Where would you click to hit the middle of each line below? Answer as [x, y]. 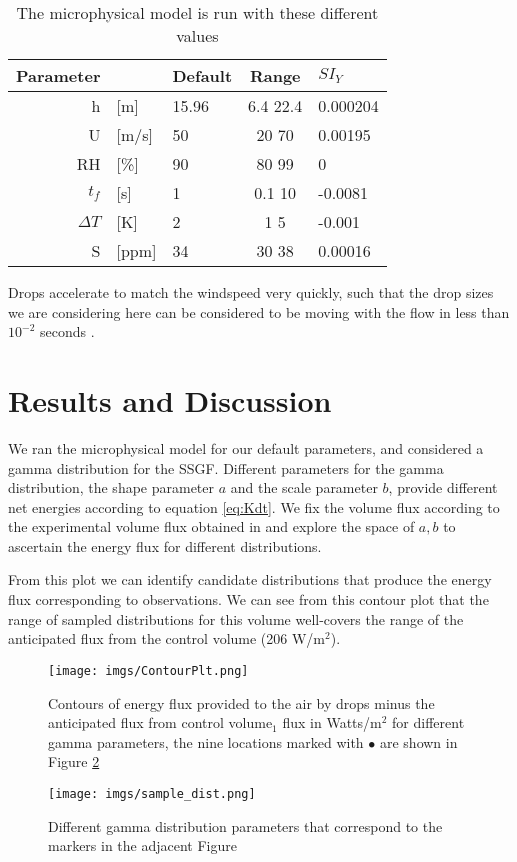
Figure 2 [74, 761]
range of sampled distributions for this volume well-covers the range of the [236, 618]
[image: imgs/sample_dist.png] [152, 793]
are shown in [418, 741]
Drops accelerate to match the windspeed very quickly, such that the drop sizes [251, 292]
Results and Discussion [170, 399]
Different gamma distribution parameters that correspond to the [245, 825]
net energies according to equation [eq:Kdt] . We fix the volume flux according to [254, 506]
